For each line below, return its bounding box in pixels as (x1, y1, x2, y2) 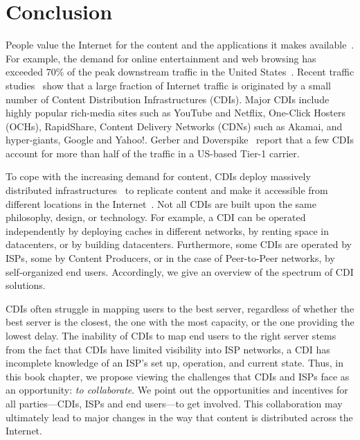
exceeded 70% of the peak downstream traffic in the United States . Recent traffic (6, 64, 354, 79)
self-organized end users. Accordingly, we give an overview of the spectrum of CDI (6, 264, 354, 279)
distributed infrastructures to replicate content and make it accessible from (6, 183, 328, 197)
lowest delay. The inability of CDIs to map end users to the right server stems (6, 328, 336, 342)
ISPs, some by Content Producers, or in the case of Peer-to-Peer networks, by (6, 251, 335, 265)
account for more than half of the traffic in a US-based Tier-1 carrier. (6, 146, 300, 160)
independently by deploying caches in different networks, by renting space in (6, 223, 330, 238)
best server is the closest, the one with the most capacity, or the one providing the (6, 315, 354, 329)
